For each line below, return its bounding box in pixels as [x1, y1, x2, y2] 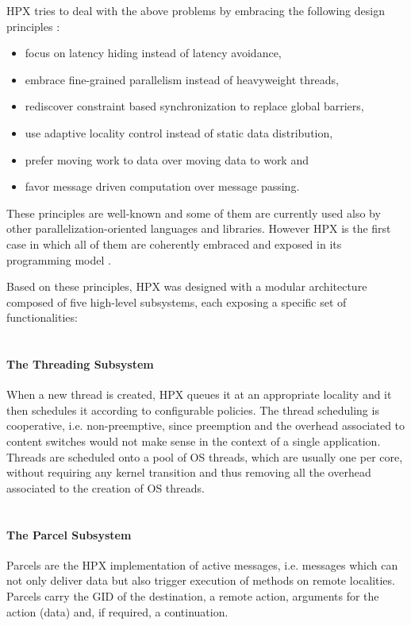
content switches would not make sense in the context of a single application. [6, 433, 381, 450]
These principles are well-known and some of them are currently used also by [6, 204, 381, 221]
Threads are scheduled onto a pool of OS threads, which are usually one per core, [6, 448, 403, 465]
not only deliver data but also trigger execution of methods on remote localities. [6, 572, 395, 589]
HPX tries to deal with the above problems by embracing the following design [6, 2, 385, 18]
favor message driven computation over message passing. [25, 178, 300, 195]
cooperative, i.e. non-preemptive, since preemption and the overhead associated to [6, 417, 405, 434]
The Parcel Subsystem [6, 526, 132, 543]
